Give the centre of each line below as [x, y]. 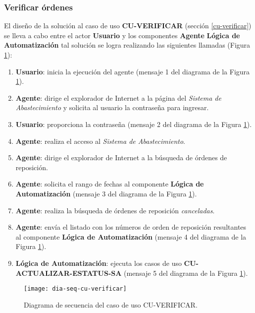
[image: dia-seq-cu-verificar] [75, 289]
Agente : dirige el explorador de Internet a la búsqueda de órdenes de [121, 157]
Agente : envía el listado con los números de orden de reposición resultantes [131, 227]
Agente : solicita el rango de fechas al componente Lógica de [110, 184]
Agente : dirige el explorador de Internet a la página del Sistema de [118, 97]
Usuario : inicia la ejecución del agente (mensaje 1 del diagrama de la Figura [133, 71]
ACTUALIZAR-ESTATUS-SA [69, 273]
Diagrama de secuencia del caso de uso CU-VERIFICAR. [111, 304]
